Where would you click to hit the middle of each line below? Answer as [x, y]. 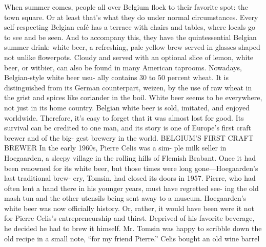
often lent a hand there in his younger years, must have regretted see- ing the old [131, 188]
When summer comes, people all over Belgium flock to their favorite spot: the [126, 7]
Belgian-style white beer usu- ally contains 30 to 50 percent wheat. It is [117, 77]
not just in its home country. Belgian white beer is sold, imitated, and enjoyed [127, 107]
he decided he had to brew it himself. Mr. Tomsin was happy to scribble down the [133, 228]
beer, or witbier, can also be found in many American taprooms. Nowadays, [123, 67]
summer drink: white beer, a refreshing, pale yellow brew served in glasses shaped [132, 47]
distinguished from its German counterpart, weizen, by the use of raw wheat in [128, 87]
